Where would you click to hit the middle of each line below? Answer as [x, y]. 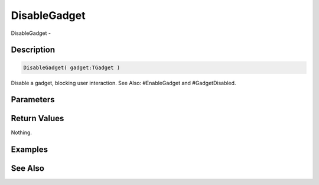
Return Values [38, 119]
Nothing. [22, 132]
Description [33, 50]
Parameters [33, 100]
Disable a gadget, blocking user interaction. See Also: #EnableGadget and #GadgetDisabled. [123, 83]
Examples [30, 150]
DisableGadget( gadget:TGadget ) [72, 67]
